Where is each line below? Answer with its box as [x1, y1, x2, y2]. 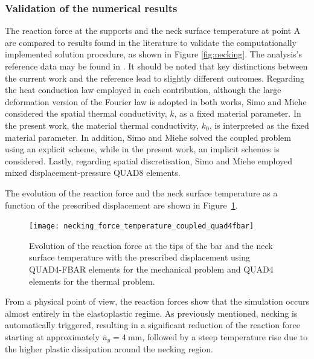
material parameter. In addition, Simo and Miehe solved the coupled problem [5, 131, 291, 143]
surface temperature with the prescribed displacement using [29, 251, 251, 264]
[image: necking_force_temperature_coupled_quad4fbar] [29, 222, 254, 231]
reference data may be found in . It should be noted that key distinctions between [5, 60, 308, 72]
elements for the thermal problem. [29, 274, 155, 287]
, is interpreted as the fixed [209, 118, 309, 131]
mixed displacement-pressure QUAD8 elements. [5, 166, 181, 179]
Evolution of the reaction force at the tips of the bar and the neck [29, 239, 273, 251]
